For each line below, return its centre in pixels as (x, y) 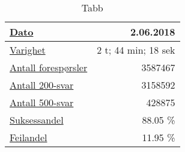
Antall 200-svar (42, 85)
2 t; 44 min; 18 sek (136, 50)
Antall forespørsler (49, 67)
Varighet (28, 50)
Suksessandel (37, 120)
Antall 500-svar (42, 102)
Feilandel (29, 137)
